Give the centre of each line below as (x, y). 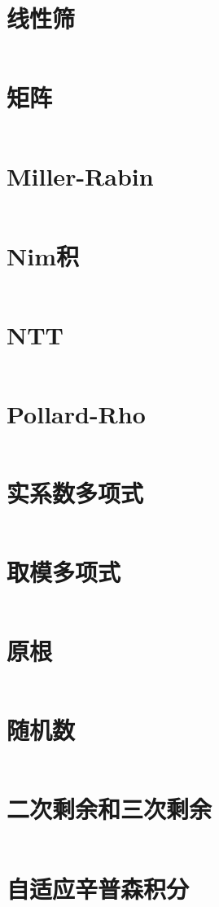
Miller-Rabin (80, 176)
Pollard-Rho (76, 413)
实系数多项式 (75, 492)
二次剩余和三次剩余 (109, 809)
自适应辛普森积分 (98, 888)
